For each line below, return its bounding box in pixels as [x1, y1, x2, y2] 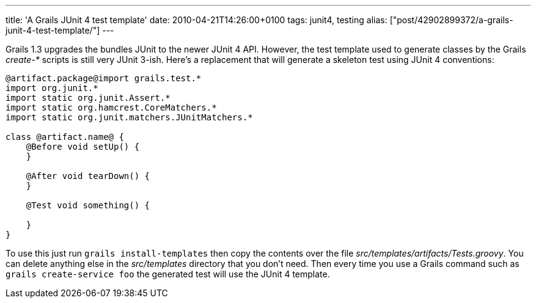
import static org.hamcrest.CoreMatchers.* [6, 103, 217, 112]
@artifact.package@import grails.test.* [6, 73, 202, 83]
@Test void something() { [26, 200, 150, 210]
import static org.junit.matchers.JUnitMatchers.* [6, 112, 253, 122]
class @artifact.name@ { [6, 132, 124, 142]
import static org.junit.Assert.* [6, 93, 171, 103]
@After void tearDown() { [26, 171, 150, 181]
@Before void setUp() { [26, 142, 140, 151]
